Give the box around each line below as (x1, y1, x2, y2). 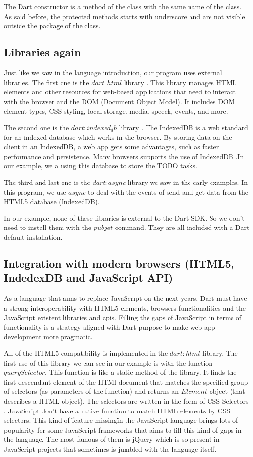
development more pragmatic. (4, 331, 93, 342)
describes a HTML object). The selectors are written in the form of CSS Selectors (4, 396, 249, 406)
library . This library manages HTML (124, 77, 237, 87)
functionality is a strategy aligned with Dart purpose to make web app (4, 321, 215, 332)
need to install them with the (4, 222, 91, 232)
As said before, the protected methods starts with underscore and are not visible (4, 11, 245, 21)
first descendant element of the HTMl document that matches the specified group (4, 376, 248, 387)
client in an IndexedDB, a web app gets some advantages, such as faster (4, 141, 219, 152)
